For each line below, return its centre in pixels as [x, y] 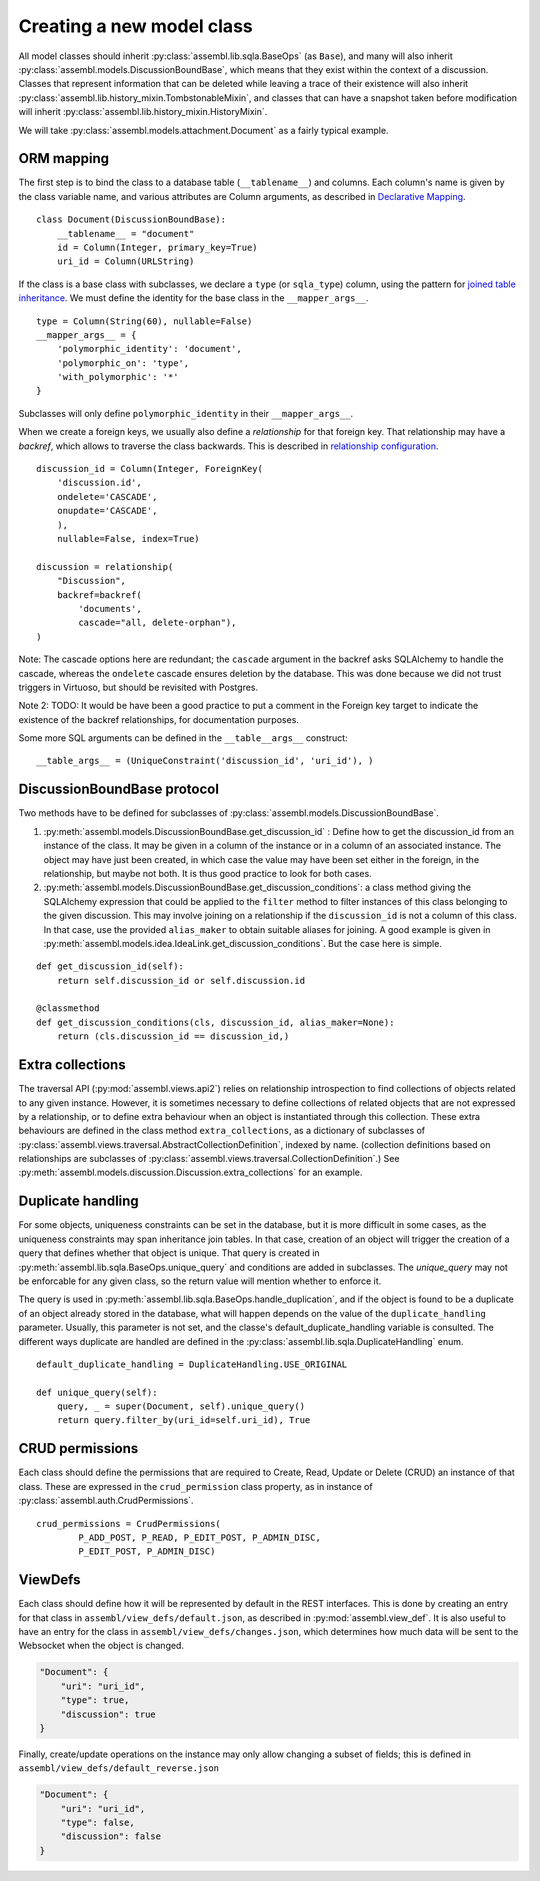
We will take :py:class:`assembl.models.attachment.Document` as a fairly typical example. [203, 130]
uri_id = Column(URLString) [125, 261]
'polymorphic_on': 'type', [123, 363]
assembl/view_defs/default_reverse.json [119, 1768]
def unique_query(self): [97, 1392]
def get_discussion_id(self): [110, 966]
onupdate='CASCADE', [107, 511]
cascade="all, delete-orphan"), [157, 623]
